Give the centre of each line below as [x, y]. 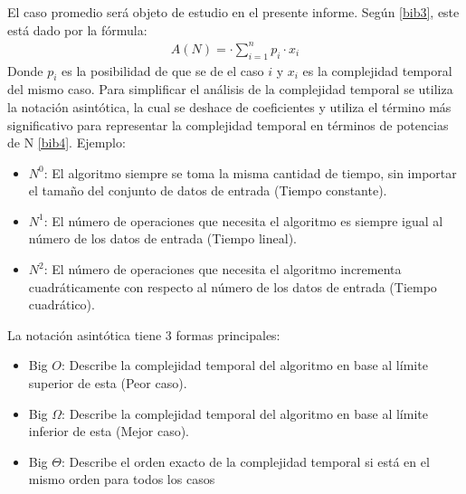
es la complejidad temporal [377, 70]
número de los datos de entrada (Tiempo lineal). [162, 238]
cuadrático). [62, 304]
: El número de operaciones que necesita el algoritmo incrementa [223, 269]
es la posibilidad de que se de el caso [163, 70]
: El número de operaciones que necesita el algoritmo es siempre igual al [243, 220]
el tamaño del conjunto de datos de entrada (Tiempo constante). [208, 190]
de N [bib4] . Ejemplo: [67, 142]
